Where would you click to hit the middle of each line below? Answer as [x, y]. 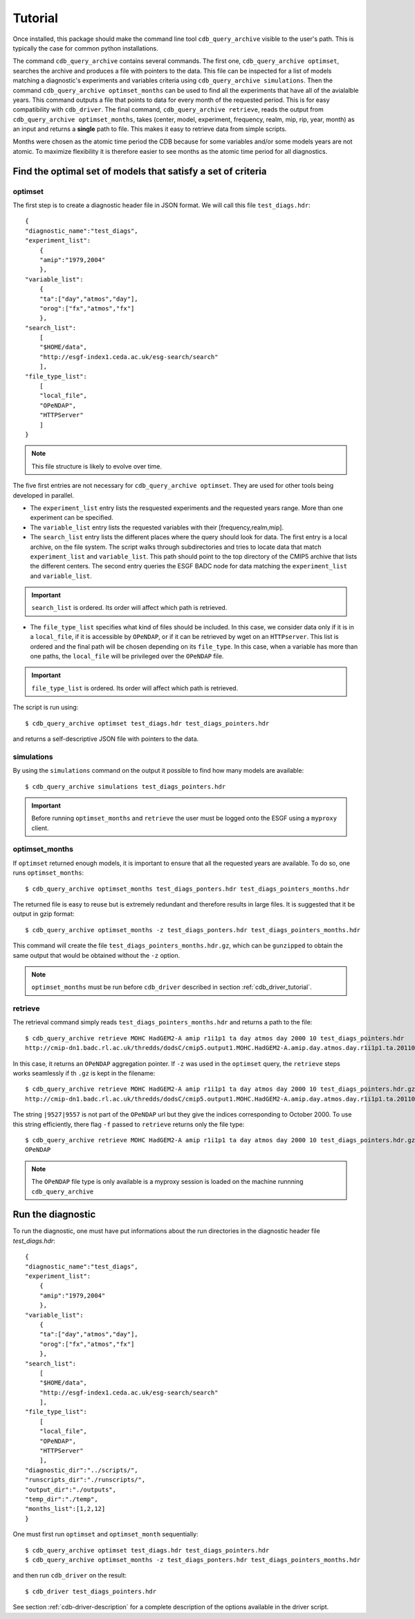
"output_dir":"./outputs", [71, 1489]
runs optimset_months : [48, 873]
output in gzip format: [44, 914]
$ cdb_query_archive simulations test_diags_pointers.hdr [126, 786]
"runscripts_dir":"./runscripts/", [85, 1480]
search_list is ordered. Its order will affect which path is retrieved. [129, 608]
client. [40, 828]
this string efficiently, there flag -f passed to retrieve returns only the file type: [129, 1124]
